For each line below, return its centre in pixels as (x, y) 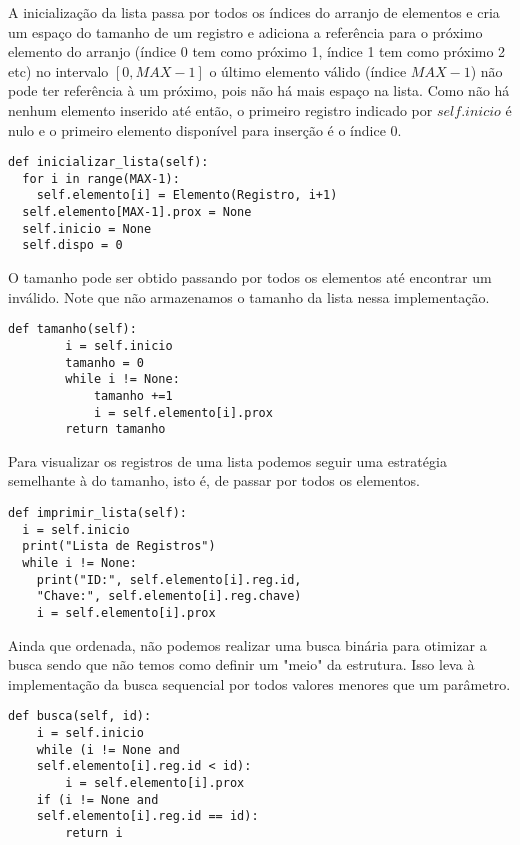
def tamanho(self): (72, 329)
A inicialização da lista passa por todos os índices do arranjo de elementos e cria (254, 12)
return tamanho (115, 429)
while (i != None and (108, 749)
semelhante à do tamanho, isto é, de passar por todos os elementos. (214, 480)
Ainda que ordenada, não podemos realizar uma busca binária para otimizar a (247, 644)
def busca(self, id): (80, 716)
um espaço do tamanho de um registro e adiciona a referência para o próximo (245, 31)
